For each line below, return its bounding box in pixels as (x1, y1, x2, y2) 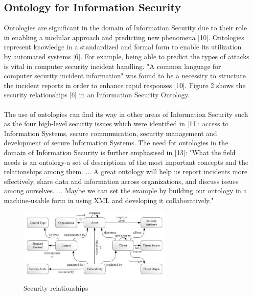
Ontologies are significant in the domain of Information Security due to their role (4, 23, 247, 33)
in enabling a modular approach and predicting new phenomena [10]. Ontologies (4, 32, 244, 42)
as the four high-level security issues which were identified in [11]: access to (4, 118, 229, 129)
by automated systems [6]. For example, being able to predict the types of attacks (4, 51, 250, 61)
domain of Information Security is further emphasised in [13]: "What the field (4, 147, 236, 157)
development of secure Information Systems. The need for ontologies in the (4, 137, 229, 148)
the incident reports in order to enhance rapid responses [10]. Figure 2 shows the (4, 80, 246, 90)
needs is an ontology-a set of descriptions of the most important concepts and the (4, 157, 249, 167)
